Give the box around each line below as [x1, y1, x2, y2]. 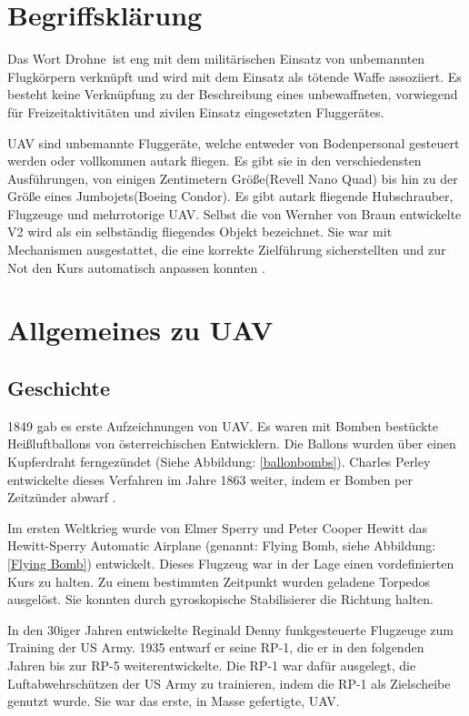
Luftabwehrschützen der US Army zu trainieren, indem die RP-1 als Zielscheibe [7, 673, 451, 692]
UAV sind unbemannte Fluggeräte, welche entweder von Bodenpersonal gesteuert [7, 133, 460, 152]
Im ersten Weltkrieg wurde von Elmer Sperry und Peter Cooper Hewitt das [7, 518, 428, 537]
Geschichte [7, 374, 111, 402]
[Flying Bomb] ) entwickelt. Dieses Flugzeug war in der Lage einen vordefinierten [7, 553, 454, 572]
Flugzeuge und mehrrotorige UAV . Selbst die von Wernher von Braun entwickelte [7, 204, 462, 223]
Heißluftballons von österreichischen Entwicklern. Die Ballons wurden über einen [7, 434, 456, 453]
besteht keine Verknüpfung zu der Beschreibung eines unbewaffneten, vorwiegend [7, 85, 458, 104]
